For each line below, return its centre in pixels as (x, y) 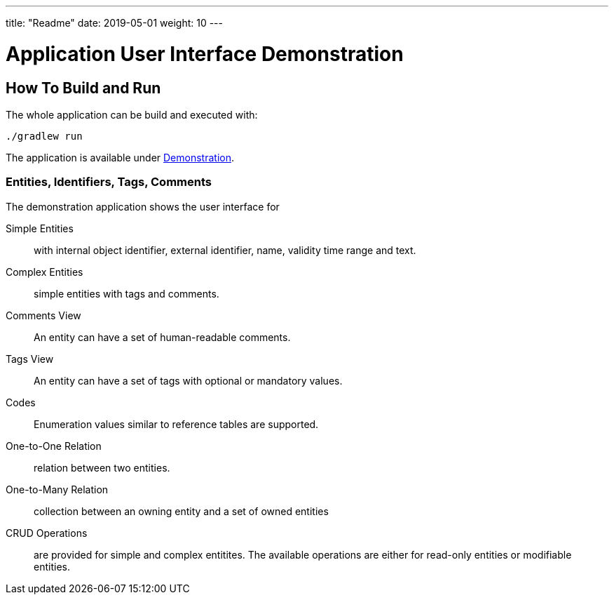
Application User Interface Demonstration (205, 54)
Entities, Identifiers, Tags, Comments (109, 182)
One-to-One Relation (54, 446)
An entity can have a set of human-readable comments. (162, 337)
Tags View (30, 359)
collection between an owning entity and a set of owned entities (181, 511)
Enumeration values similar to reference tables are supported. (176, 424)
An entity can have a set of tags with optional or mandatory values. (188, 380)
